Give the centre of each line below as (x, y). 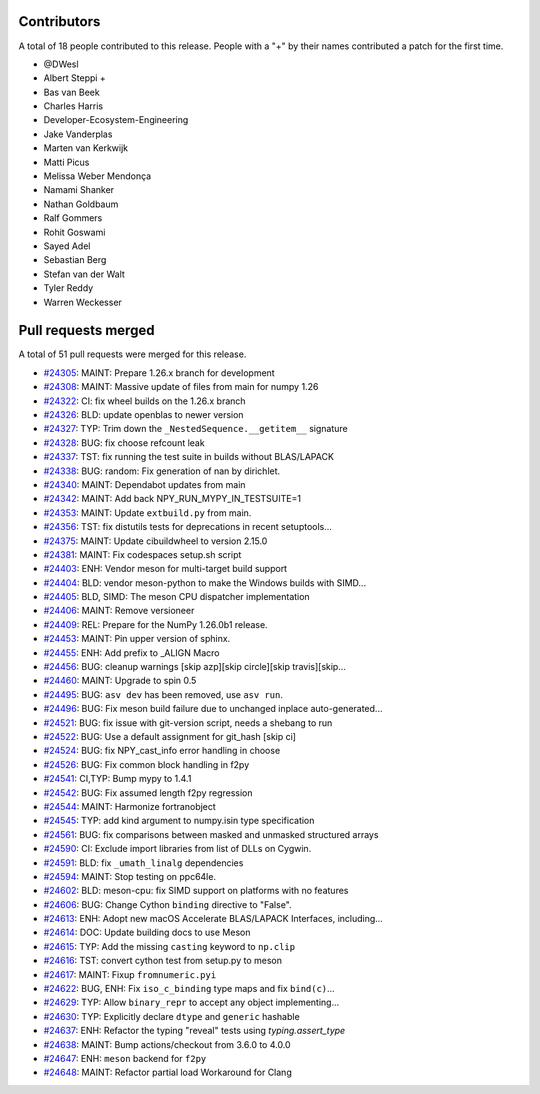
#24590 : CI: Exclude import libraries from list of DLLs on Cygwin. (177, 849)
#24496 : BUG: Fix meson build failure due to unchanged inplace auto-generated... (213, 709)
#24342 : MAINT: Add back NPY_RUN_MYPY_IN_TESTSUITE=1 (172, 499)
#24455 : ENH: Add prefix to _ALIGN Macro (131, 652)
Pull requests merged (86, 330)
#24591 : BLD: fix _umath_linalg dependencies (143, 862)
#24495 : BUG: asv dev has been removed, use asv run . (163, 694)
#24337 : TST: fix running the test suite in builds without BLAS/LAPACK (189, 457)
